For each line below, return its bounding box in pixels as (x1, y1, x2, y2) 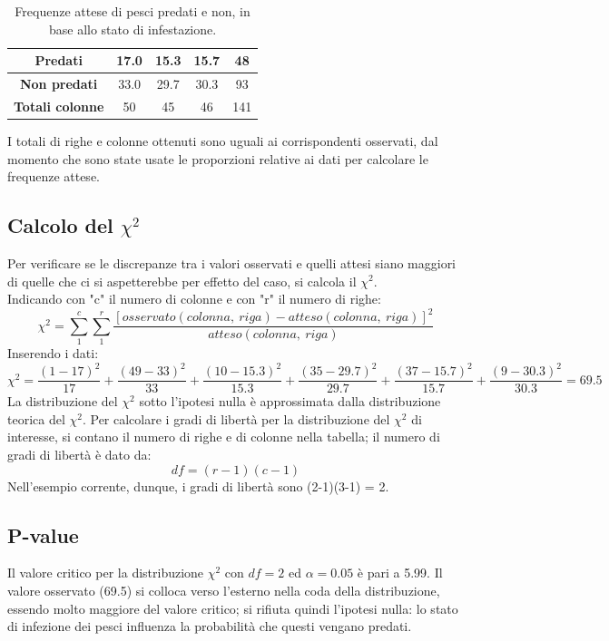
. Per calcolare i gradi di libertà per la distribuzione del (82, 409, 390, 428)
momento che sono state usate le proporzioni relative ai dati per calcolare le (7, 149, 428, 168)
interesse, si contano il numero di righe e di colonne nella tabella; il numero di (7, 427, 440, 446)
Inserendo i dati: (7, 344, 99, 363)
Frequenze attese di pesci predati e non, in (15, 2, 250, 20)
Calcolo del (7, 211, 113, 239)
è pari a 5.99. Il (357, 563, 443, 582)
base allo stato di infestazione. (48, 19, 217, 38)
